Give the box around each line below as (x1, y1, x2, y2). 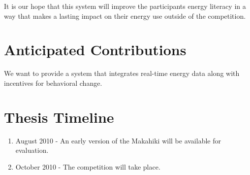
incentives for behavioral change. (4, 77, 102, 88)
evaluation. (15, 145, 49, 155)
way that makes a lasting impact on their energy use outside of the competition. (4, 10, 246, 21)
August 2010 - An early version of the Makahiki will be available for (15, 135, 221, 145)
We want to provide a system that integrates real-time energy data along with (4, 68, 240, 78)
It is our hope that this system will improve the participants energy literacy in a (4, 1, 246, 11)
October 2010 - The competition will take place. (15, 161, 160, 172)
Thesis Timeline (4, 106, 114, 127)
